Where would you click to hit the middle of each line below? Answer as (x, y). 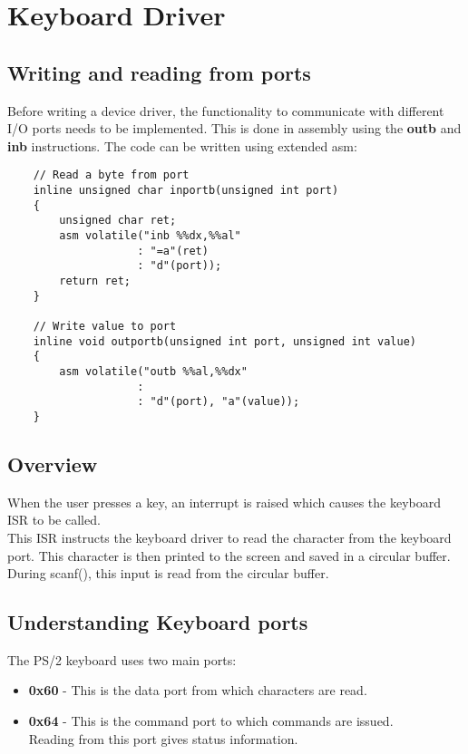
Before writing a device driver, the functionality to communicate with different (226, 110)
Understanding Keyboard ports (158, 622)
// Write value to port (105, 326)
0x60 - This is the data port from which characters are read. (198, 690)
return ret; (95, 280)
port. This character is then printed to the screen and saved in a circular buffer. (229, 555)
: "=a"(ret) (173, 251)
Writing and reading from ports (159, 72)
